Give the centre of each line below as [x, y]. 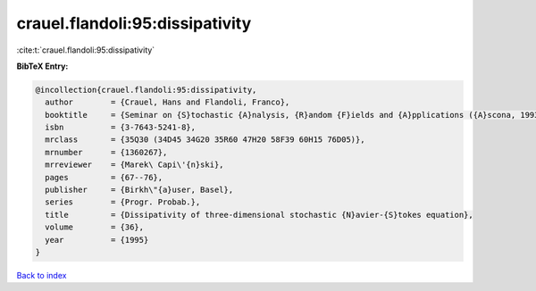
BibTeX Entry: [42, 66]
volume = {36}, [95, 227]
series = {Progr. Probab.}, [123, 202]
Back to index [42, 275]
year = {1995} [97, 240]
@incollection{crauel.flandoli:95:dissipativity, [146, 90]
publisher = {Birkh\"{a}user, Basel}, [139, 190]
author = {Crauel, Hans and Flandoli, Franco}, [167, 102]
